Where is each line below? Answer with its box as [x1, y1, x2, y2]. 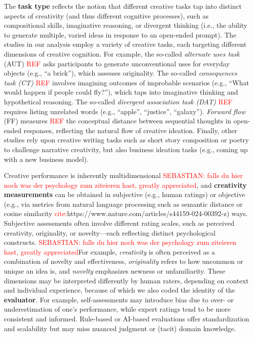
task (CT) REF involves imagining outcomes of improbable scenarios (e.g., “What [4, 77, 250, 87]
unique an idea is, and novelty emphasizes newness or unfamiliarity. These [4, 266, 225, 276]
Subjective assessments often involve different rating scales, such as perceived [4, 218, 234, 228]
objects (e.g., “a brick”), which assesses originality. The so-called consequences [4, 68, 237, 78]
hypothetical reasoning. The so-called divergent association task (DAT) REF [4, 96, 233, 106]
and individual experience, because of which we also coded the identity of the [4, 285, 235, 295]
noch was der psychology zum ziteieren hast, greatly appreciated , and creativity [4, 179, 247, 190]
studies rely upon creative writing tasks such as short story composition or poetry [4, 135, 249, 145]
